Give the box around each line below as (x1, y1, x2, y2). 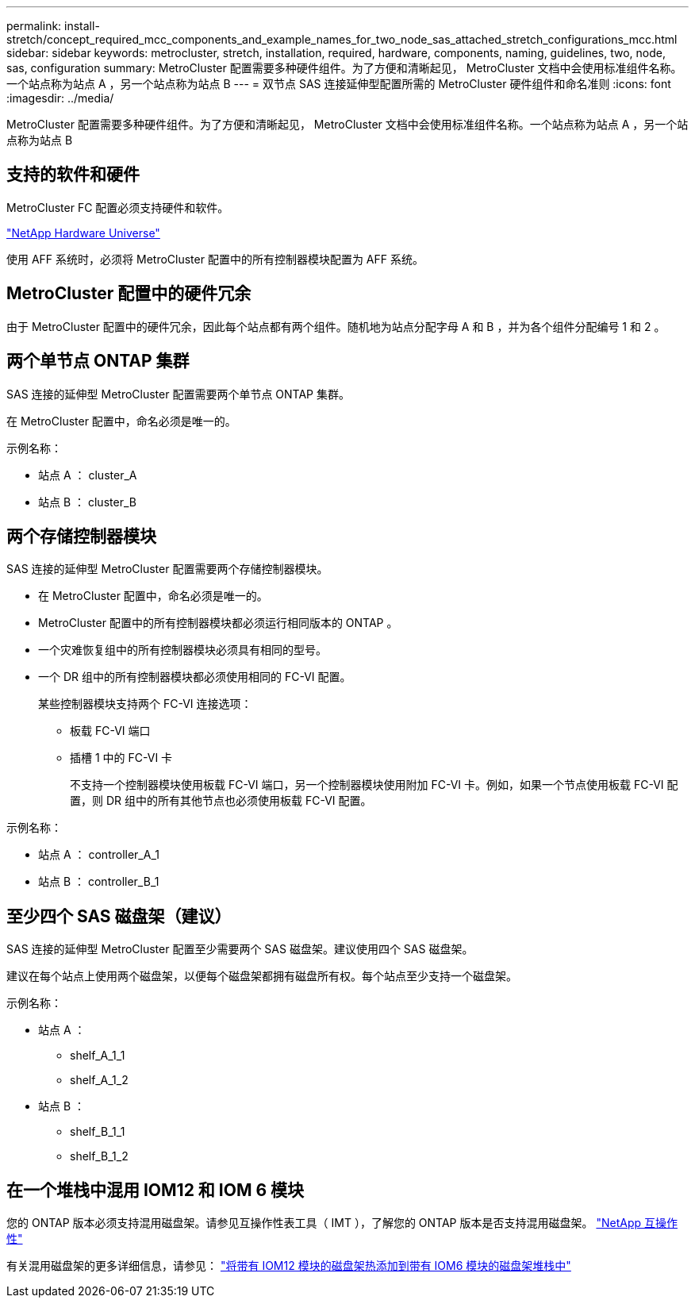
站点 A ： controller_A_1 (38, 848, 159, 862)
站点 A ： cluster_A (38, 467, 137, 482)
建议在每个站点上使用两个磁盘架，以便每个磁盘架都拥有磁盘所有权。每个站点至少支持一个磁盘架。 (6, 969, 517, 983)
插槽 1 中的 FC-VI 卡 (70, 751, 173, 765)
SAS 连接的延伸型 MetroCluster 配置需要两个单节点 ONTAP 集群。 (6, 387, 350, 401)
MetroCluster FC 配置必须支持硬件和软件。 (6, 200, 229, 214)
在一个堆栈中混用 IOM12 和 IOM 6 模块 (6, 1179, 305, 1200)
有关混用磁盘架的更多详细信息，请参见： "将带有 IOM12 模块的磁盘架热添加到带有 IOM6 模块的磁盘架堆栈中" (6, 1259, 571, 1273)
